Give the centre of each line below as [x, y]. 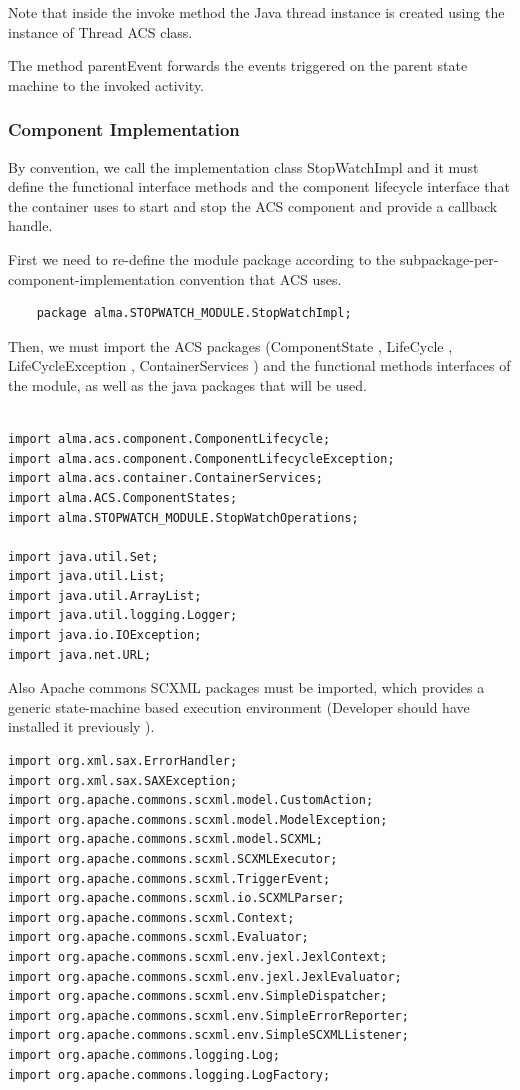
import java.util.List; [87, 576]
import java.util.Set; [83, 556]
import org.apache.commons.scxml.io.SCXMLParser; [176, 898]
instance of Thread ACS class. [100, 31]
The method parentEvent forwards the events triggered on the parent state [238, 65]
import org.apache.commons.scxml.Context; [151, 917]
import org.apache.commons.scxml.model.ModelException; [198, 819]
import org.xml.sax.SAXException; [123, 780]
